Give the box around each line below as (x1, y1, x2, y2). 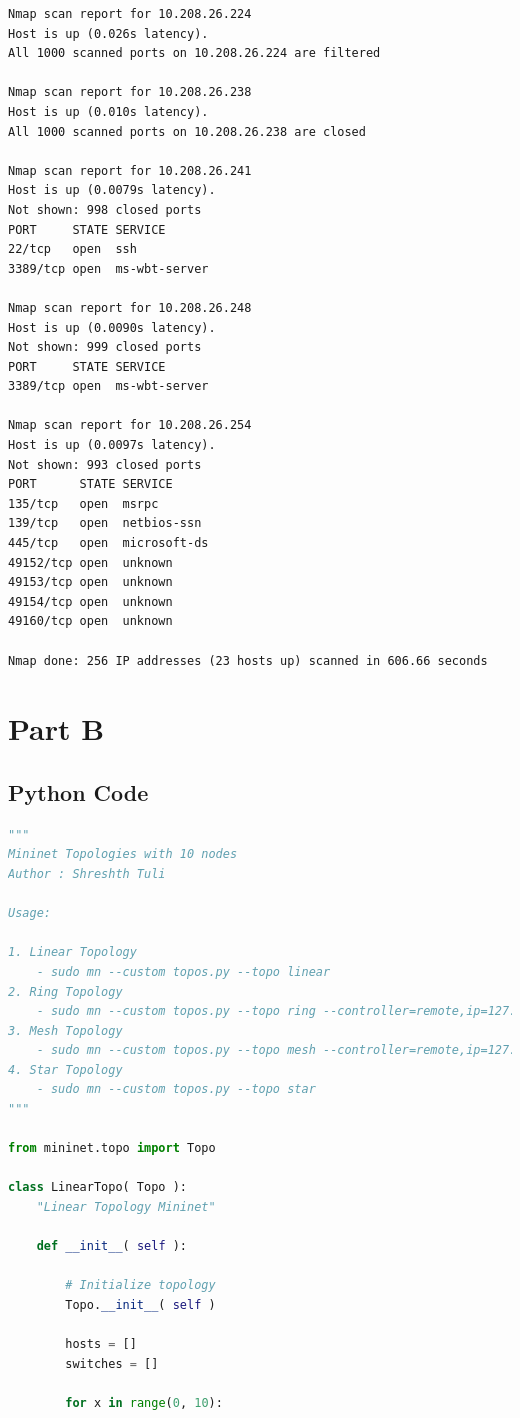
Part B (8, 708, 105, 749)
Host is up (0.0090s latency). (8, 320, 216, 335)
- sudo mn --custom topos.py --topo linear (36, 964, 331, 979)
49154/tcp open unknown (8, 594, 173, 609)
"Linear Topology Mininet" (36, 1200, 216, 1215)
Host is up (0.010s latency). (8, 104, 209, 119)
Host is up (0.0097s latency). (8, 438, 216, 453)
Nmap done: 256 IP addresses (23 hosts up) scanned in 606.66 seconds (8, 653, 488, 668)
